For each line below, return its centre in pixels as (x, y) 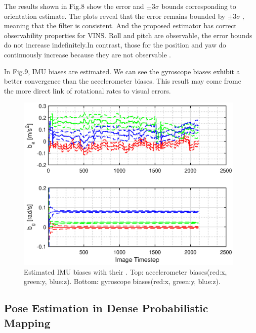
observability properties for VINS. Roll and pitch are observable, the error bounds (128, 35)
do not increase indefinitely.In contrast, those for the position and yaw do (115, 45)
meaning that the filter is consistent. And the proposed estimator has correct (120, 25)
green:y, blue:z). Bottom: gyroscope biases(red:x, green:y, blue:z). (122, 281)
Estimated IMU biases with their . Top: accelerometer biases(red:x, (125, 271)
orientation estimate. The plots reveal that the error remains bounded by (115, 16)
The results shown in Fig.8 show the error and (74, 6)
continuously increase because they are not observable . (87, 54)
